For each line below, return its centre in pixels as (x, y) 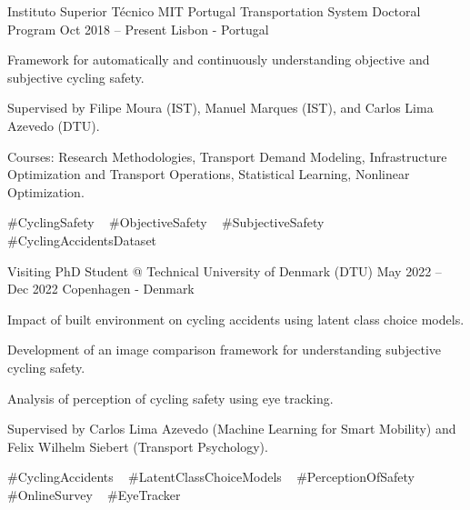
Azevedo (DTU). (54, 125)
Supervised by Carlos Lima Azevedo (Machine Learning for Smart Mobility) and (232, 429)
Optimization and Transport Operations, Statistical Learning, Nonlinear (209, 174)
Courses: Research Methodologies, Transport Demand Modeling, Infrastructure (227, 156)
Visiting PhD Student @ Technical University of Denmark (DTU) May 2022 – (225, 270)
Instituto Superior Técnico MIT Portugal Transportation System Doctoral (214, 11)
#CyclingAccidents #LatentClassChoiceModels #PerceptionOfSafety (211, 477)
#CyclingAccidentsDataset (82, 240)
